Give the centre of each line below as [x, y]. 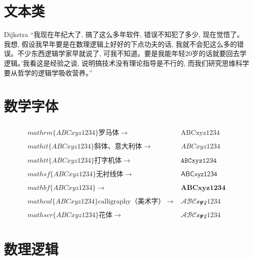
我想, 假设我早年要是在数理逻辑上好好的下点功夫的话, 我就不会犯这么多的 [121, 44]
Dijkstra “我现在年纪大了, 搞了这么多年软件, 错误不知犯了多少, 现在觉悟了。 [124, 34]
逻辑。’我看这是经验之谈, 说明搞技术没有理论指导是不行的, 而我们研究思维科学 [126, 63]
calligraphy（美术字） [131, 201]
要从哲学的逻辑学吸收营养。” [48, 72]
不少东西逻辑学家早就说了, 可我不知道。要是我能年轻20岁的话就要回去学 [132, 53]
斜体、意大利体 [118, 147]
